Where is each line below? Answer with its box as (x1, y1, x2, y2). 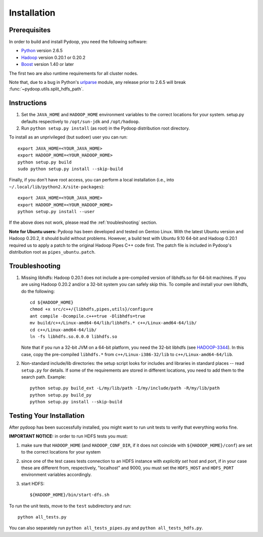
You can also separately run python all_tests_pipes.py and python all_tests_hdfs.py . (9, 525, 203, 531)
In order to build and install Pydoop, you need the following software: (9, 39, 148, 45)
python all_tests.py (18, 514, 67, 519)
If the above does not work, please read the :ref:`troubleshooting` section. (9, 219, 158, 225)
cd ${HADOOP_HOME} (30, 300, 74, 305)
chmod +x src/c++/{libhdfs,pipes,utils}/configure (30, 306, 153, 312)
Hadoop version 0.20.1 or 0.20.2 (21, 54, 86, 60)
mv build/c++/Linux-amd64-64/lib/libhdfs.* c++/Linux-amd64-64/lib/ (30, 320, 197, 326)
